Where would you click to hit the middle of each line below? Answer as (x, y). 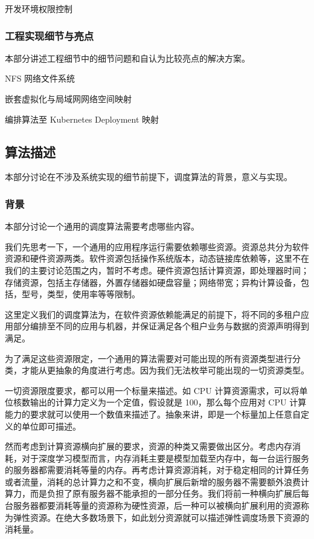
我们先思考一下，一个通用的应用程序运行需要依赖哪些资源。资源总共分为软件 (157, 246)
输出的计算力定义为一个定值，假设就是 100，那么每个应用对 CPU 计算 (168, 402)
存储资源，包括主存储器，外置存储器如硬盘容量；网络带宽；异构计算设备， (153, 282)
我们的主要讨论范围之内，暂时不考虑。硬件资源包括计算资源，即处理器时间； (157, 270)
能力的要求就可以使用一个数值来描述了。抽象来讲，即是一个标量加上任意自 (153, 414)
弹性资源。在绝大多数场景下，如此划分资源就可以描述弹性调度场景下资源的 (161, 517)
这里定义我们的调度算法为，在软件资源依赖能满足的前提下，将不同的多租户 (153, 314)
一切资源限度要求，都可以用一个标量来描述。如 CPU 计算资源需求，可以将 (152, 390)
